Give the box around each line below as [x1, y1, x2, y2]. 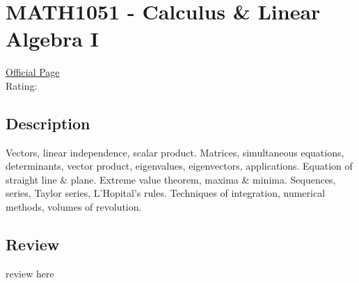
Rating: [6, 78, 38, 92]
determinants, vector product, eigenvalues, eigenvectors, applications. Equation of [6, 159, 353, 173]
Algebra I [6, 24, 99, 53]
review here [6, 266, 54, 280]
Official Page [6, 65, 60, 79]
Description [6, 112, 90, 134]
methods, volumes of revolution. [6, 200, 142, 214]
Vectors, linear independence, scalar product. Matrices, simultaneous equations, [6, 145, 344, 159]
